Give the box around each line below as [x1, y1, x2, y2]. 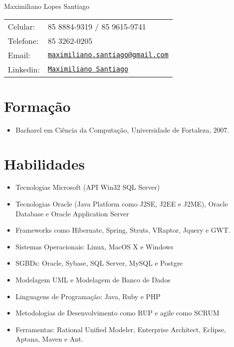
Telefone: [8, 35, 39, 46]
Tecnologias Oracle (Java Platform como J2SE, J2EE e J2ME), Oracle [15, 199, 228, 209]
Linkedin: [8, 63, 40, 75]
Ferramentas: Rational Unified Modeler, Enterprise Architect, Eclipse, [15, 324, 226, 334]
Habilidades [4, 153, 85, 173]
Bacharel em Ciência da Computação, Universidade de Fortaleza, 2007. [15, 124, 229, 135]
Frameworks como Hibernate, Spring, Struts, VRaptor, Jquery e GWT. [15, 225, 231, 235]
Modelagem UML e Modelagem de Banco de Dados [15, 275, 171, 284]
